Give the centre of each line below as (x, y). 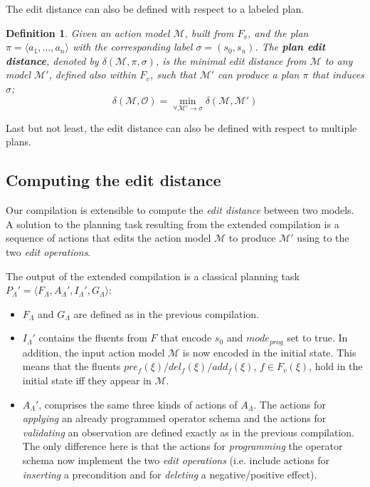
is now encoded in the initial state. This (269, 352)
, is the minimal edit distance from (231, 60)
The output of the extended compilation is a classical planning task (153, 276)
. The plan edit (290, 47)
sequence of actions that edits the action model (109, 238)
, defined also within (92, 75)
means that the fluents (72, 366)
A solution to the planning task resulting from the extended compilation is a (173, 224)
